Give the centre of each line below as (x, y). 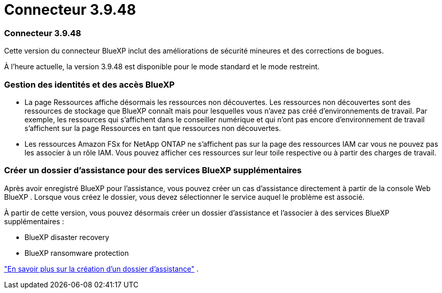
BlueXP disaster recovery (67, 237)
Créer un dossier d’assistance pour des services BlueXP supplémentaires (153, 170)
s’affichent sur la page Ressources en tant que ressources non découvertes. (153, 128)
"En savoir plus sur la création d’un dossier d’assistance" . (101, 269)
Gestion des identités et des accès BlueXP (90, 84)
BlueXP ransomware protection (77, 253)
